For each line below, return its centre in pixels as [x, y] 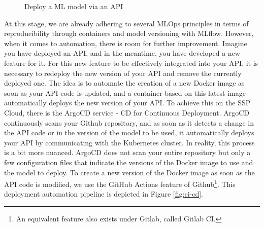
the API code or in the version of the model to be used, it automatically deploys [129, 133]
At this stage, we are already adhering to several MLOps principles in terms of [126, 23]
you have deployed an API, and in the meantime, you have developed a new [122, 53]
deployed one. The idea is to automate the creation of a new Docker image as [124, 83]
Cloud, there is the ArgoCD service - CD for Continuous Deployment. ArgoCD [127, 112]
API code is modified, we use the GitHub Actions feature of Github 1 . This [120, 183]
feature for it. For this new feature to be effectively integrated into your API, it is [131, 63]
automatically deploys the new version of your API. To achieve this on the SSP [127, 103]
